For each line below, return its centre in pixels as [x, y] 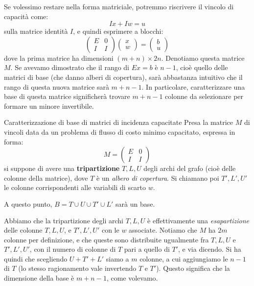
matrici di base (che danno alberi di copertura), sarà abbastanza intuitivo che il [123, 77]
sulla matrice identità [36, 31]
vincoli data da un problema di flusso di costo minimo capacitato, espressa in [120, 131]
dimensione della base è [39, 278]
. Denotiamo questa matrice [203, 58]
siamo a [117, 258]
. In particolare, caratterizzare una [193, 86]
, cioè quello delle [202, 67]
